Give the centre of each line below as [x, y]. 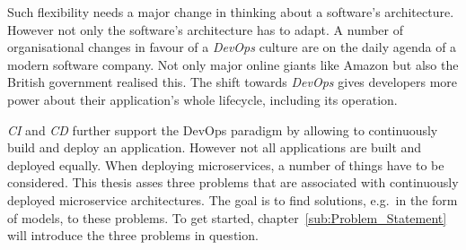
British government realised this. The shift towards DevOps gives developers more [233, 82]
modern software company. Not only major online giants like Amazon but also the [233, 64]
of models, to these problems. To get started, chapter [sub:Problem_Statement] [227, 217]
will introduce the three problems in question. [133, 235]
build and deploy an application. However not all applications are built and [215, 147]
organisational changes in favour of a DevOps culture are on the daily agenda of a [232, 47]
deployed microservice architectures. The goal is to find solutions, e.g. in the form [233, 199]
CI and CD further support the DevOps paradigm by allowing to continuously [223, 129]
